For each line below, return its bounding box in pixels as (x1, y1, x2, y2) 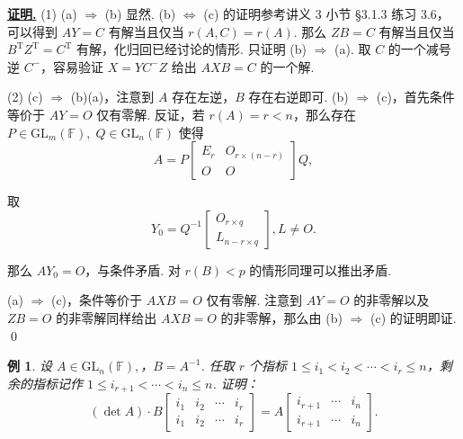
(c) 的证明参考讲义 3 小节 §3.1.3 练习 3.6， (203, 4, 450, 22)
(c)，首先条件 (376, 87, 455, 106)
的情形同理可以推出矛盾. (249, 260, 392, 279)
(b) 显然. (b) (104, 4, 176, 22)
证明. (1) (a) (7, 4, 77, 22)
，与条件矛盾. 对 (85, 260, 181, 279)
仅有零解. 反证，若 (96, 104, 205, 123)
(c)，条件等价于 (50, 291, 143, 309)
